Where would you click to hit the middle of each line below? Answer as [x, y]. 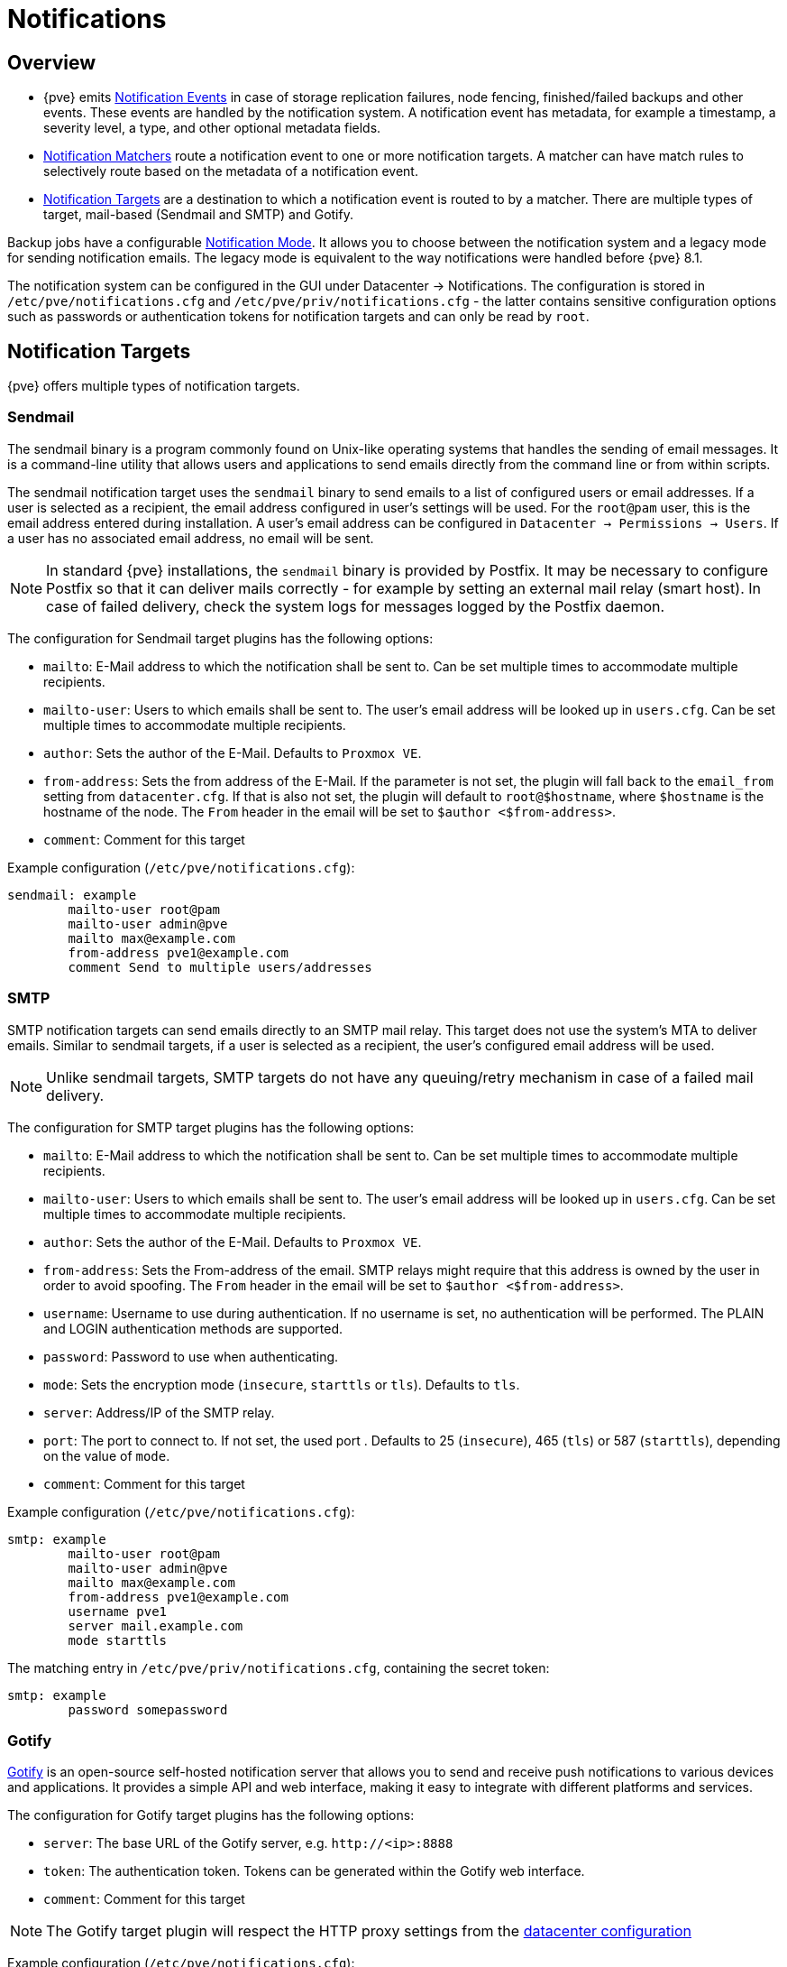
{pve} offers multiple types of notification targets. [154, 386]
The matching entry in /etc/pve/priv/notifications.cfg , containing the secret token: [279, 1667]
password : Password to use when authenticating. [191, 1356]
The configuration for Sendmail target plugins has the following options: [220, 638]
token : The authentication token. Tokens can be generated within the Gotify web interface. [314, 1871]
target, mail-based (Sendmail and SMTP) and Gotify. [198, 215]
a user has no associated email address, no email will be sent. [191, 538]
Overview [52, 62]
